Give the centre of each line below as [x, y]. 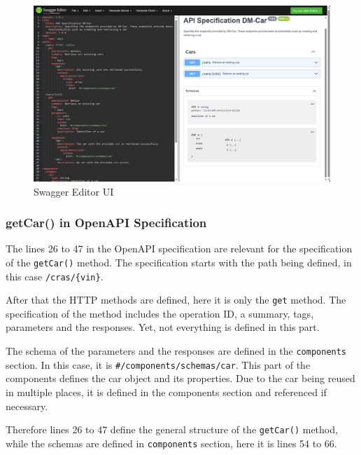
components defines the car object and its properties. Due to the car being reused [180, 378]
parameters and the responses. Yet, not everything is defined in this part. [163, 327]
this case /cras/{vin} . [55, 276]
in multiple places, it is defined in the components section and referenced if [166, 392]
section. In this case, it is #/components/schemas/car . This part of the [158, 364]
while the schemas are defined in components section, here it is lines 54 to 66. [171, 443]
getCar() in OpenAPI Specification [106, 223]
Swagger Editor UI [74, 191]
